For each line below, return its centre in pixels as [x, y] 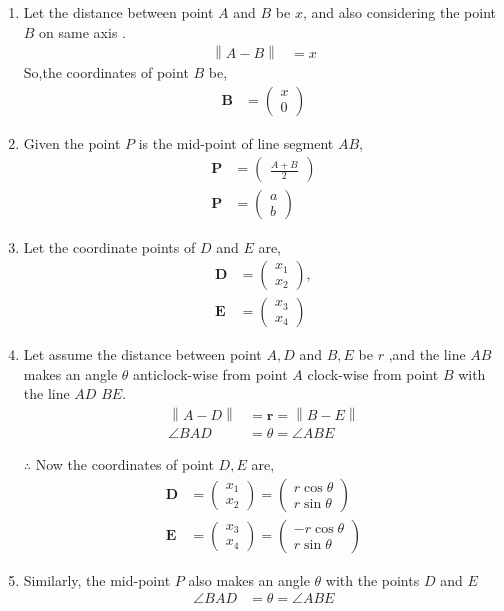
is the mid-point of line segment [236, 142]
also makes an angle [249, 579]
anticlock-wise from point [210, 373]
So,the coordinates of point [106, 72]
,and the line [427, 354]
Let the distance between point [118, 12]
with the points [372, 579]
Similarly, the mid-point [97, 579]
